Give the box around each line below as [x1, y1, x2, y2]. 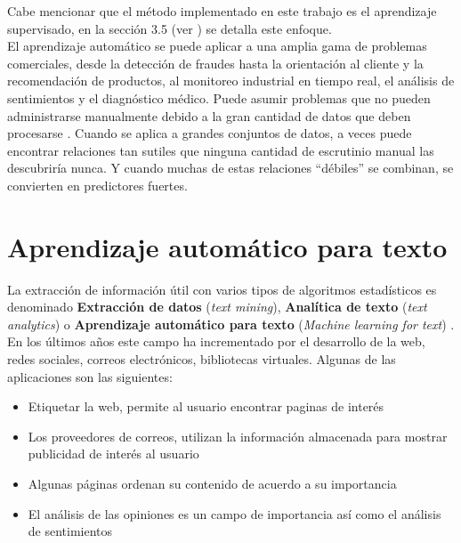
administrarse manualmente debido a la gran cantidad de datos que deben [7, 106, 411, 125]
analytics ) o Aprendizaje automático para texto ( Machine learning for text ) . [7, 314, 455, 333]
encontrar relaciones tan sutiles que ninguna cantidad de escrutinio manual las [7, 141, 434, 159]
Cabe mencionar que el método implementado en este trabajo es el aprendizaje [7, 2, 437, 20]
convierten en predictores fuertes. [7, 175, 188, 194]
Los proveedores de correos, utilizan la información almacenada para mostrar [28, 426, 448, 445]
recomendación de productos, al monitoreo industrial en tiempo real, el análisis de [7, 71, 455, 90]
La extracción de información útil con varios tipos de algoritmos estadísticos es [7, 280, 437, 298]
